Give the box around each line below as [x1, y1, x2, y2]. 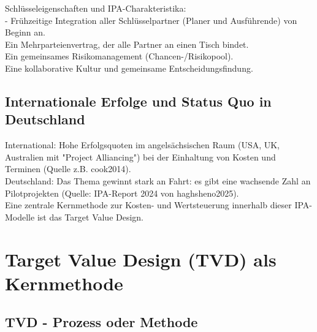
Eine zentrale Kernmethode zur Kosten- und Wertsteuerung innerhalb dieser [5, 198, 292, 211]
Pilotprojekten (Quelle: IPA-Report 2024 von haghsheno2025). [5, 186, 239, 199]
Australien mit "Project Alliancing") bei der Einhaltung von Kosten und [5, 150, 276, 163]
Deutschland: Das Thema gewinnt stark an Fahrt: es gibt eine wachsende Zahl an [5, 174, 311, 187]
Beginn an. [5, 26, 45, 39]
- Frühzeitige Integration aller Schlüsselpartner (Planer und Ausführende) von [5, 13, 297, 26]
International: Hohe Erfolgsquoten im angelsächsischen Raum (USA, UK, [5, 138, 280, 151]
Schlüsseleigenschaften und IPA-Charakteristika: [5, 2, 186, 14]
